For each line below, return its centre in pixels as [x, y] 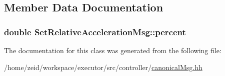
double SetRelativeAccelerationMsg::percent [95, 32]
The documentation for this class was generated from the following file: [113, 50]
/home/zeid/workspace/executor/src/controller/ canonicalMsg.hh [103, 67]
